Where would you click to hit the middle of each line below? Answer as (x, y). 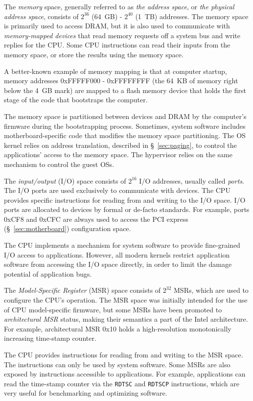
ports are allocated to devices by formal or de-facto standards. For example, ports (127, 209)
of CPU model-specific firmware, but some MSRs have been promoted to (113, 309)
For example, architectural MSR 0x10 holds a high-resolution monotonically (118, 328)
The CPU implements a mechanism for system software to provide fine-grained (122, 245)
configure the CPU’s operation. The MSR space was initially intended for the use (126, 300)
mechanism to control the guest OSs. (59, 164)
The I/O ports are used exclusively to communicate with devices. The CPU (117, 190)
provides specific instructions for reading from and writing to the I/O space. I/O (125, 200)
